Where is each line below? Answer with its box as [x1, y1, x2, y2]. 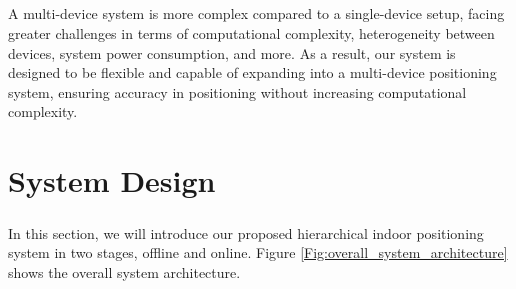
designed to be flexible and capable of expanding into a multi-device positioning [8, 62, 497, 83]
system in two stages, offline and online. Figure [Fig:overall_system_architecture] [8, 242, 508, 263]
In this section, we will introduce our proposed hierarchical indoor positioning [8, 222, 484, 243]
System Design [8, 160, 216, 201]
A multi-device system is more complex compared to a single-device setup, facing [8, 3, 505, 24]
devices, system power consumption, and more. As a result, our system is [8, 42, 456, 63]
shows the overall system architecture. [8, 261, 241, 282]
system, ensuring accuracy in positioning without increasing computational [8, 81, 467, 102]
